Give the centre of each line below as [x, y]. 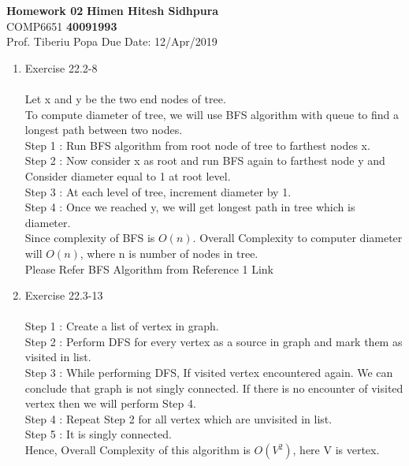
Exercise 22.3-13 [64, 295]
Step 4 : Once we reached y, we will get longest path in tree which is [190, 207]
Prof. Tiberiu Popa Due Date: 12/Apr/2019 [112, 41]
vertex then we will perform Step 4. [110, 403]
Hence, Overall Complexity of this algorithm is [138, 450]
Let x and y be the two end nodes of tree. [125, 98]
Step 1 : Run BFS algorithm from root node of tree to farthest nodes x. [197, 145]
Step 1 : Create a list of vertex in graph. [122, 326]
